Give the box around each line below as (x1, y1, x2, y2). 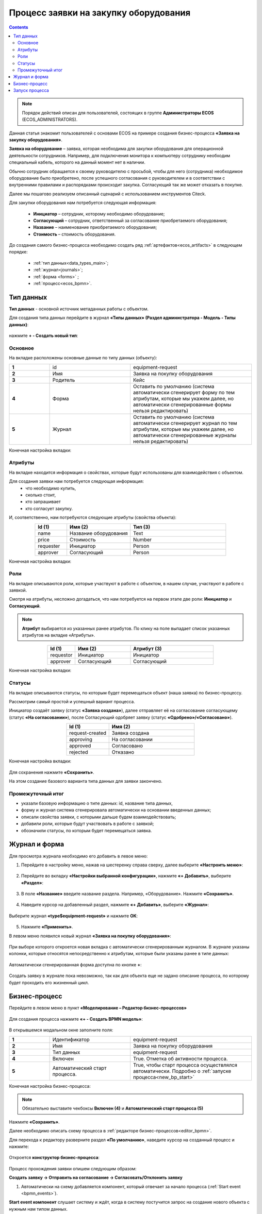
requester (37, 542, 60, 549)
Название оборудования (69, 530, 128, 537)
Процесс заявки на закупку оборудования (9, 7, 191, 18)
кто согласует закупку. (25, 506, 73, 511)
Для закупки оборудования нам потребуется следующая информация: (9, 200, 157, 206)
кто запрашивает (25, 499, 61, 505)
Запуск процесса (13, 87, 49, 93)
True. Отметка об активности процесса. (133, 1055, 228, 1062)
